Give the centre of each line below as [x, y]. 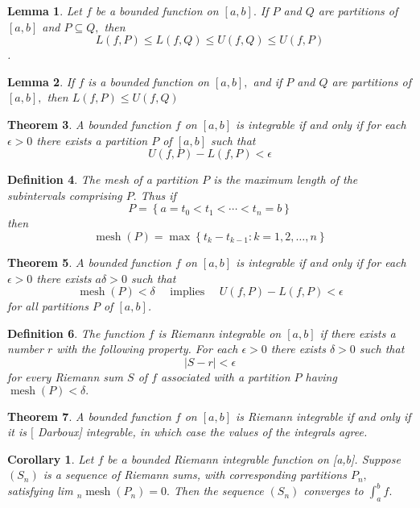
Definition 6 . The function [76, 333]
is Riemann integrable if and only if [323, 416]
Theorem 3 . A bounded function [89, 124]
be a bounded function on [157, 10]
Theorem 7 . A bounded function [89, 416]
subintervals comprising [65, 195]
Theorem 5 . [40, 262]
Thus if [158, 195]
